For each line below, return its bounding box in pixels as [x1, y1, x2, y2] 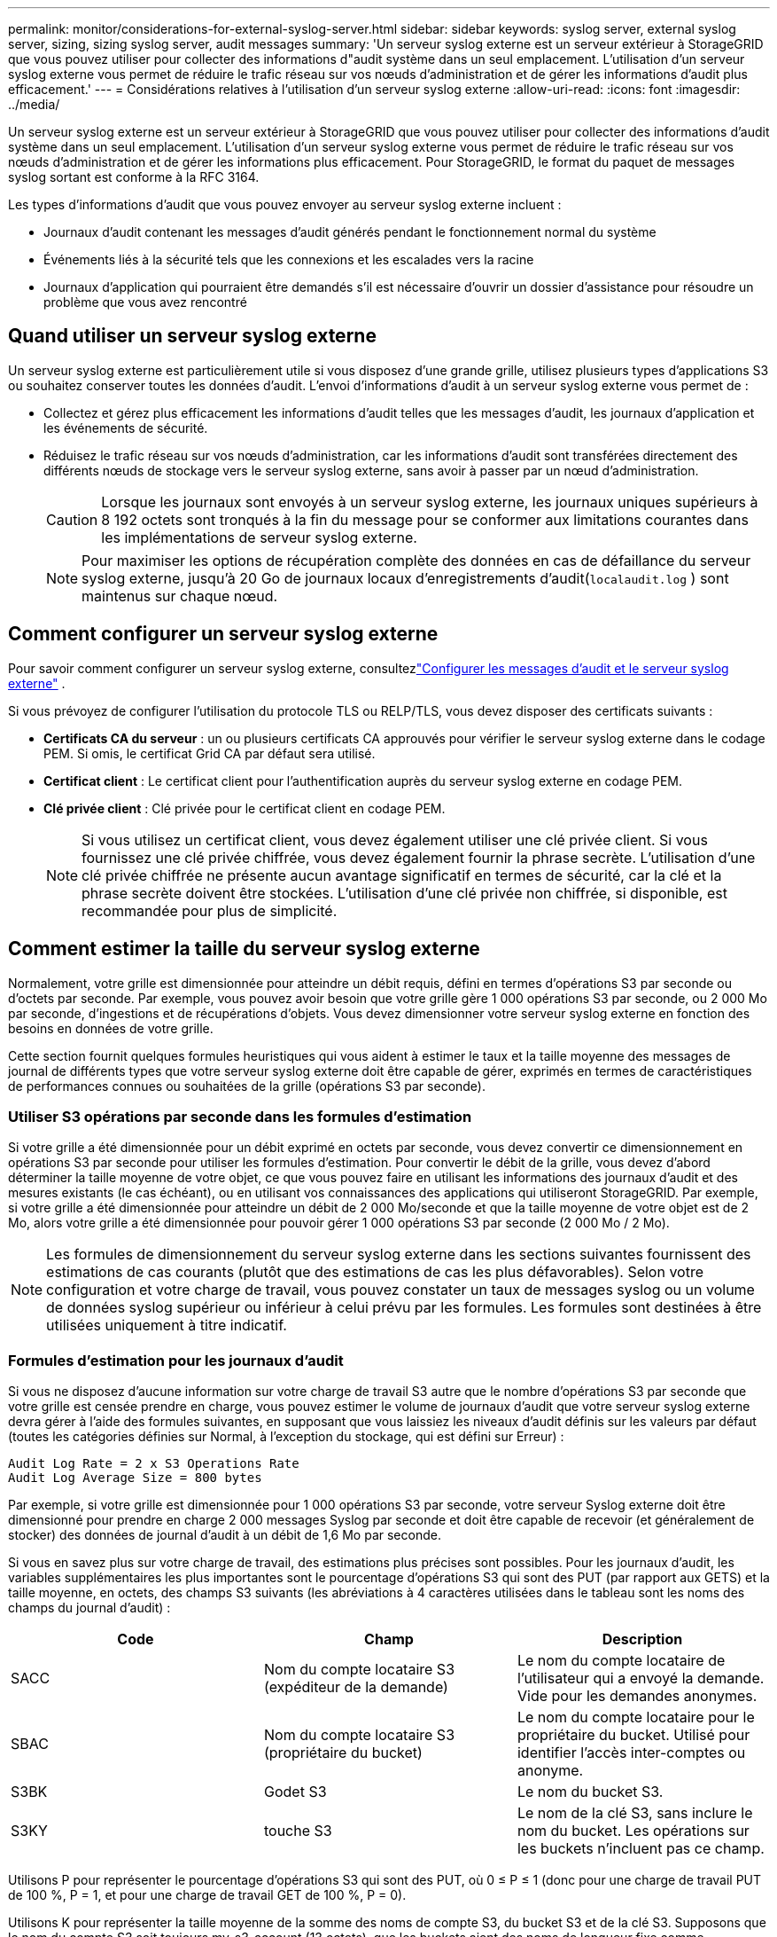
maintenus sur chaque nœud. [82, 586, 278, 605]
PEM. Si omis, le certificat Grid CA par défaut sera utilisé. [43, 745, 376, 761]
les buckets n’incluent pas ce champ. [517, 1839, 765, 1858]
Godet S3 [263, 1783, 327, 1801]
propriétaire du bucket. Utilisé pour [517, 1726, 750, 1745]
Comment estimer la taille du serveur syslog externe [8, 937, 480, 961]
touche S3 [263, 1822, 332, 1840]
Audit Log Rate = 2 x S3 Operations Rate [8, 1456, 299, 1471]
